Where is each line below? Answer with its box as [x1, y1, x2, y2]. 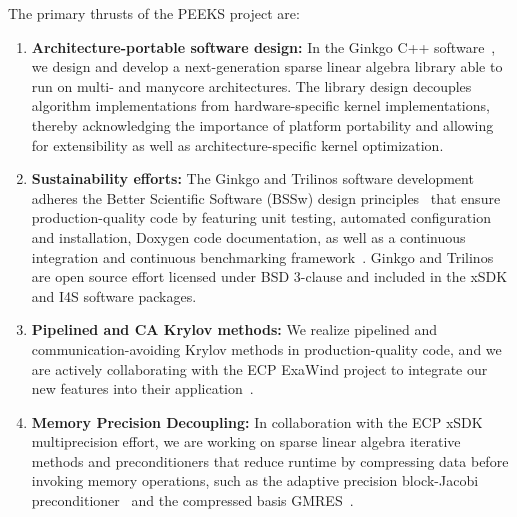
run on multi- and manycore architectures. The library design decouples [31, 75, 472, 96]
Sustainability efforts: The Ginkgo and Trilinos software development [31, 168, 474, 189]
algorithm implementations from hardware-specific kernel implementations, [31, 95, 490, 116]
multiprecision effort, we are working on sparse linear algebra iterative [31, 431, 461, 452]
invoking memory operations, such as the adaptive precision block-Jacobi [31, 470, 479, 491]
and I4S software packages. [31, 285, 197, 306]
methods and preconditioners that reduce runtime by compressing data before [31, 450, 509, 471]
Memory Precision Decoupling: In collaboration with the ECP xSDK [31, 411, 483, 432]
